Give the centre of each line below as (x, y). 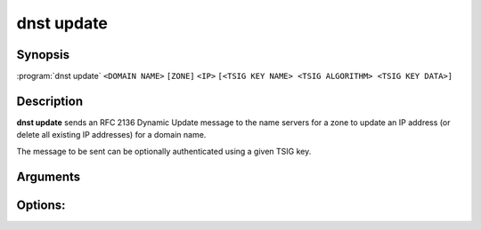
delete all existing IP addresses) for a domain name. (111, 135)
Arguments (49, 176)
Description (50, 101)
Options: (41, 205)
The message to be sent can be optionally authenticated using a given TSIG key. (164, 151)
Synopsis (43, 55)
